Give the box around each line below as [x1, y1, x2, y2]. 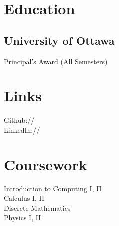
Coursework [4, 154, 87, 174]
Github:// [4, 115, 35, 125]
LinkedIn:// [4, 124, 40, 135]
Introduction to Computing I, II [4, 183, 102, 193]
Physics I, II [4, 212, 41, 223]
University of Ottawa [4, 32, 115, 48]
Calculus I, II [4, 193, 44, 203]
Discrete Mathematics [4, 202, 71, 213]
